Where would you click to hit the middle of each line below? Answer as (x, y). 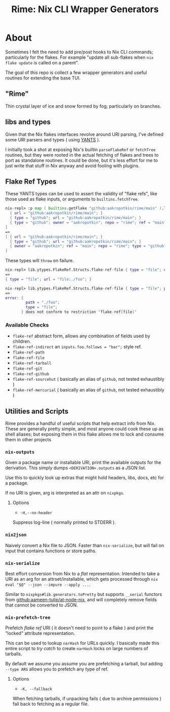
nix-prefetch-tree (28, 617)
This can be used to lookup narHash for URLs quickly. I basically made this (82, 643)
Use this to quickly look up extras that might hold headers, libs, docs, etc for (85, 478)
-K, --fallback (36, 689)
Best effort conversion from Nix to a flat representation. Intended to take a (82, 574)
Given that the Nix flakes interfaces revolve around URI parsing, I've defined (84, 134)
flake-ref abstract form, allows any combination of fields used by (81, 336)
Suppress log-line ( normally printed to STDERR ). (64, 522)
